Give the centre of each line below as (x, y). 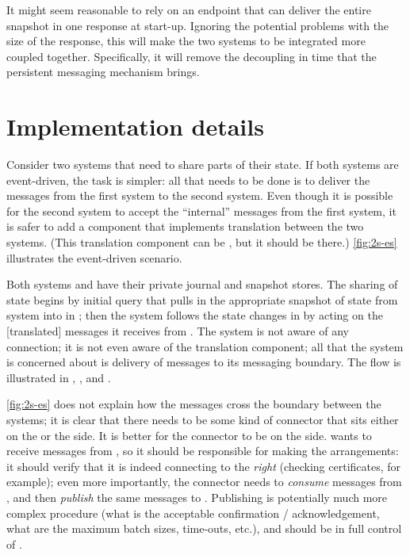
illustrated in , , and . (59, 377)
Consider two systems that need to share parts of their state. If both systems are (203, 165)
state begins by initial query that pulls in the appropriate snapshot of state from (202, 299)
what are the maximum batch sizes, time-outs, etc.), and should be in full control (204, 528)
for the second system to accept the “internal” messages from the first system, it (201, 211)
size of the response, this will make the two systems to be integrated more (186, 41)
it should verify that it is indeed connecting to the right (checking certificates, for (204, 466)
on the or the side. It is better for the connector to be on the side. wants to (189, 435)
